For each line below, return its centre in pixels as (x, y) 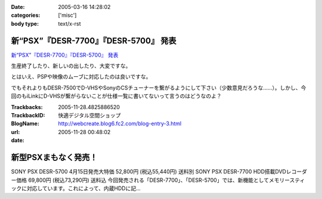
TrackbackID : (28, 116)
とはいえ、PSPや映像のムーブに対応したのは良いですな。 (81, 77)
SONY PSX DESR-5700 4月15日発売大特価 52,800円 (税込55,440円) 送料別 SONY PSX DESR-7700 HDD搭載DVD (148, 172)
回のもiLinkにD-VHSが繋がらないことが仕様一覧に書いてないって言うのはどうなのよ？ (116, 96)
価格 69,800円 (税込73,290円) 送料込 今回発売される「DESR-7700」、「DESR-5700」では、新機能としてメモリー (153, 180)
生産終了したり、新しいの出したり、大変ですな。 (71, 66)
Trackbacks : (27, 107)
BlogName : (25, 124)
